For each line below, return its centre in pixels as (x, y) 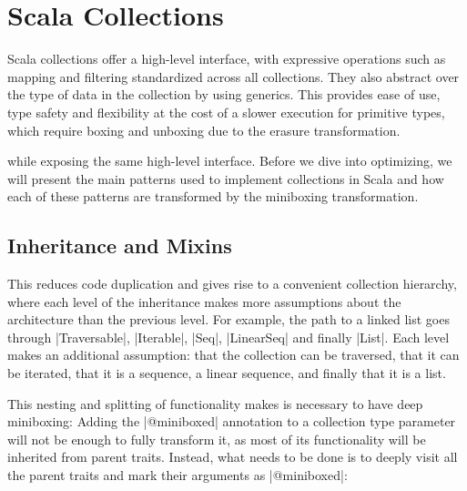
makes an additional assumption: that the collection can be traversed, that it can (233, 355)
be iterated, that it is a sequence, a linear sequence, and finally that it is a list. (227, 373)
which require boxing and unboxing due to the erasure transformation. (204, 130)
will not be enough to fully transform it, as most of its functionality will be (217, 439)
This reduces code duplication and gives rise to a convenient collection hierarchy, (232, 284)
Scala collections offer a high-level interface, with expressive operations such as (227, 59)
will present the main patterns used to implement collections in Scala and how (226, 178)
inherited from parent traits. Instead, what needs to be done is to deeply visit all (233, 457)
